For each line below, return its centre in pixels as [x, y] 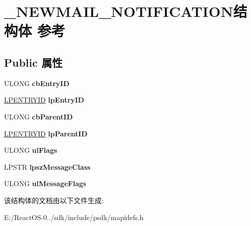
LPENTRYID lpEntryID [44, 100]
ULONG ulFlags [31, 150]
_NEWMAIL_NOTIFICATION [119, 11]
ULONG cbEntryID [37, 83]
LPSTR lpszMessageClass [47, 167]
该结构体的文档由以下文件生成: [54, 200]
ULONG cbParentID [39, 116]
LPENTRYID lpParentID [46, 133]
